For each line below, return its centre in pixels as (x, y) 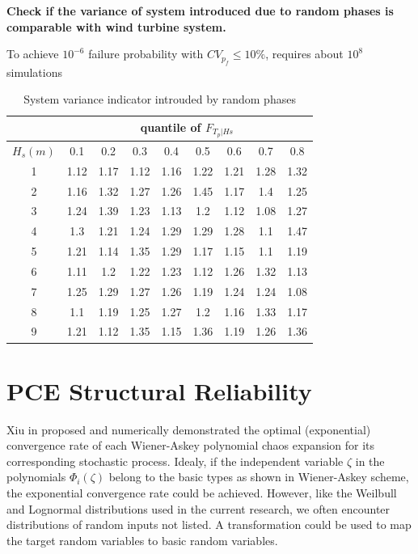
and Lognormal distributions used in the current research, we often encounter (198, 508)
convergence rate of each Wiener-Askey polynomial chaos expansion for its (191, 445)
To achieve (33, 54)
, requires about (304, 54)
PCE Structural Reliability (159, 390)
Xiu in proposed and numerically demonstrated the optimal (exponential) (189, 429)
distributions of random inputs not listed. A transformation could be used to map (209, 524)
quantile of (171, 127)
